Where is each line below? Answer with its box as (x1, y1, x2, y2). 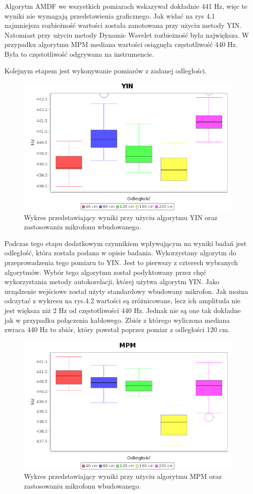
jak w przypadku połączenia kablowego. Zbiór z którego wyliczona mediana (4, 314, 230, 325)
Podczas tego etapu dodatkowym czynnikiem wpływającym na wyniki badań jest (4, 238, 247, 248)
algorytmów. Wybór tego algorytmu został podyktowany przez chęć (4, 267, 206, 277)
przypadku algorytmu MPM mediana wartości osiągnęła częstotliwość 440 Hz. (4, 39, 238, 49)
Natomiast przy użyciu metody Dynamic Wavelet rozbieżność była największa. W (4, 29, 249, 40)
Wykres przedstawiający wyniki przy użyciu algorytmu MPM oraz (24, 471, 222, 481)
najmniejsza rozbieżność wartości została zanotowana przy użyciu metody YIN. (4, 20, 242, 30)
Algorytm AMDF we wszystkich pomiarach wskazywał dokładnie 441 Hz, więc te (4, 1, 248, 11)
